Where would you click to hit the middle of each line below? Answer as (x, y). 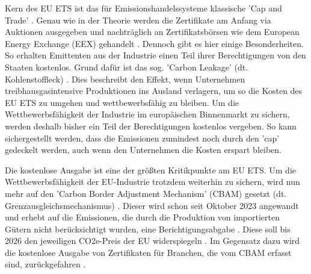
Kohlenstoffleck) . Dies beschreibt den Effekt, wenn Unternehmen (125, 79)
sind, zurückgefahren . (45, 264)
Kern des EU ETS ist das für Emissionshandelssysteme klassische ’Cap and (143, 8)
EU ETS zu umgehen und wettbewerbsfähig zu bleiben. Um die (122, 102)
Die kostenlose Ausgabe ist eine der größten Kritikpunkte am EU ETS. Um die (150, 170)
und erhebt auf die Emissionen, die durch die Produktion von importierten (142, 217)
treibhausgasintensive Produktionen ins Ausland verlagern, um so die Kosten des (154, 91)
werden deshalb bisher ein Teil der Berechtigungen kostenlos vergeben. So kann (151, 126)
